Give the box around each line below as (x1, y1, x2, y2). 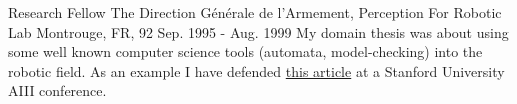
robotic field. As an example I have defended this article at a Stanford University (8, 60, 505, 81)
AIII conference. (8, 80, 107, 101)
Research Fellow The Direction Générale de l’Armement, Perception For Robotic (8, 2, 502, 22)
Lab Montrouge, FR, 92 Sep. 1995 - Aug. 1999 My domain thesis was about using (8, 21, 509, 42)
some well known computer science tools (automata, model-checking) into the (8, 41, 483, 62)
